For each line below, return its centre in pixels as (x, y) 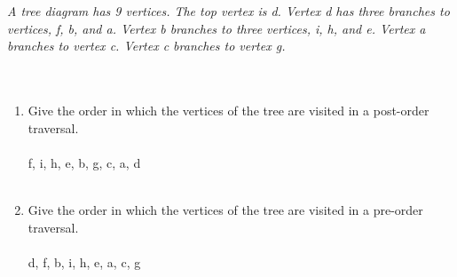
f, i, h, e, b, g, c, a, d (84, 162)
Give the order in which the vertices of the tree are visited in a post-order (228, 111)
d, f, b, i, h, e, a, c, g (84, 261)
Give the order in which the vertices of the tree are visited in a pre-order (225, 210)
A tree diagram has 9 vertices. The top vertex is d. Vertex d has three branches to (228, 11)
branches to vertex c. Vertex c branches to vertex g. (146, 46)
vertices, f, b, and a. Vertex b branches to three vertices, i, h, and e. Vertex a (217, 28)
